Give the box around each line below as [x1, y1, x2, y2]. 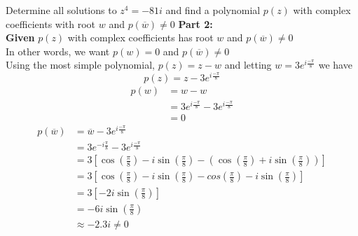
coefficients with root [6, 16, 96, 31]
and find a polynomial [165, 3, 261, 17]
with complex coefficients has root [67, 30, 214, 45]
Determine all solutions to [6, 3, 117, 17]
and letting [224, 57, 272, 72]
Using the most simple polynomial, [6, 57, 155, 72]
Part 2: [178, 16, 213, 31]
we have [318, 57, 352, 72]
